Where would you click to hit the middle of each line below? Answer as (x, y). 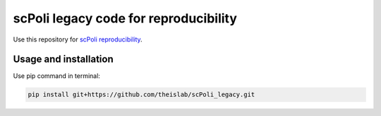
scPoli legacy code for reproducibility (125, 18)
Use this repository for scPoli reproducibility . (78, 39)
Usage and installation (63, 59)
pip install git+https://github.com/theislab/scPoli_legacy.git (141, 95)
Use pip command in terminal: (56, 76)
